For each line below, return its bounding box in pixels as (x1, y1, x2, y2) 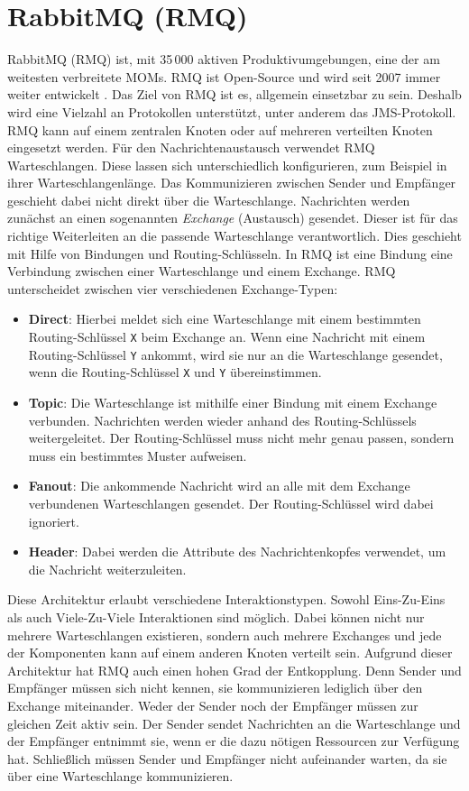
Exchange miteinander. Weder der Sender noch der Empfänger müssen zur (7, 695, 418, 714)
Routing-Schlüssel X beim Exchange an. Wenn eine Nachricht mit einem (28, 327, 426, 346)
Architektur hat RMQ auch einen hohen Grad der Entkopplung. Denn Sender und (7, 660, 462, 679)
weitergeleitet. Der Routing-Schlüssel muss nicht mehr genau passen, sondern (28, 428, 455, 447)
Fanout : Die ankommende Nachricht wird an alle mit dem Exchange (28, 476, 410, 495)
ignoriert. (28, 511, 79, 530)
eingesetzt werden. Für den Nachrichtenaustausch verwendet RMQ (7, 138, 375, 157)
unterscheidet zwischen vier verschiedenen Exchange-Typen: (7, 279, 338, 298)
